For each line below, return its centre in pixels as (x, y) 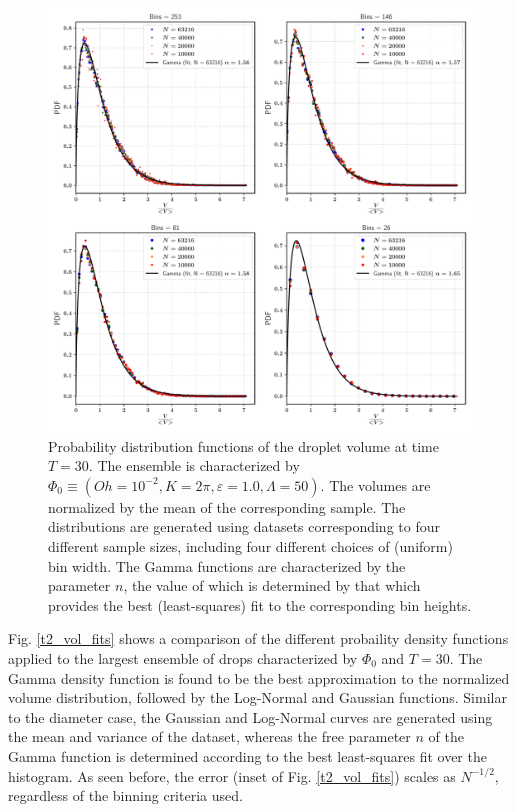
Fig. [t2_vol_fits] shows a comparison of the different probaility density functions (258, 638)
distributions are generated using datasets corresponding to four (244, 526)
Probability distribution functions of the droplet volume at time (243, 445)
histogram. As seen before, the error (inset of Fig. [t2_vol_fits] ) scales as (232, 775)
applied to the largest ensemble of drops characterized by (183, 657)
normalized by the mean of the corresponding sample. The (227, 506)
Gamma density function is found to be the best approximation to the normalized (259, 677)
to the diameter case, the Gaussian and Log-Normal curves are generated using (250, 716)
